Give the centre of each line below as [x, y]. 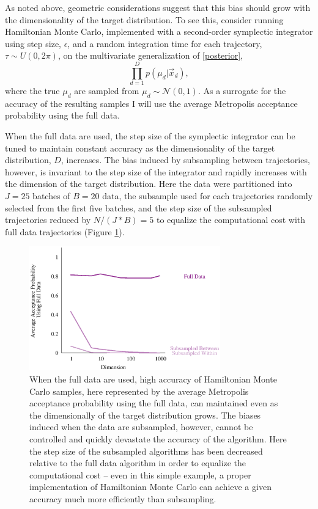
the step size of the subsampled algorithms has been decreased [146, 451]
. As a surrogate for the [242, 91]
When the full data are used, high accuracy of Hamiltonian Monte [153, 379]
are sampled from [107, 91]
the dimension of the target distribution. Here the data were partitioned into [149, 184]
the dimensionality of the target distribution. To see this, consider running [144, 19]
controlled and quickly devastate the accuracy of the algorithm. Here [158, 438]
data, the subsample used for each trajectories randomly [208, 196]
